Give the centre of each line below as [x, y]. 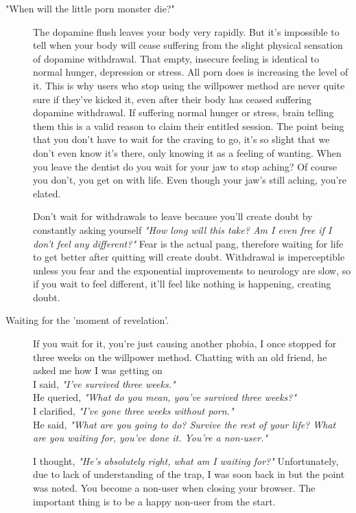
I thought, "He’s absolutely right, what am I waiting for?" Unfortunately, [186, 460]
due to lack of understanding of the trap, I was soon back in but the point [189, 474]
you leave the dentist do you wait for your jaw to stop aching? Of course [185, 166]
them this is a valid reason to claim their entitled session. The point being [189, 125]
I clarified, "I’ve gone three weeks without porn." [133, 411]
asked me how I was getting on [98, 370]
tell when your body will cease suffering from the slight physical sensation [188, 45]
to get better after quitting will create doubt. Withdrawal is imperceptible [189, 257]
